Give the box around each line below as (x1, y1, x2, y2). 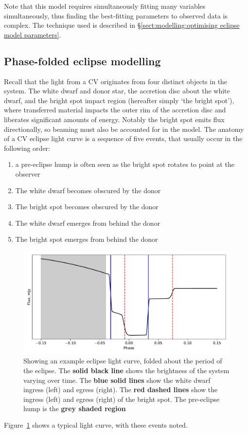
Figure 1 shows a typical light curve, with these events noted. (4, 420, 188, 430)
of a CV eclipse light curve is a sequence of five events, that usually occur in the (4, 133, 243, 144)
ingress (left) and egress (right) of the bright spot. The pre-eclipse (23, 394, 220, 404)
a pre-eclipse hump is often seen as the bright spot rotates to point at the (15, 159, 234, 169)
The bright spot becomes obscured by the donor (15, 201, 159, 212)
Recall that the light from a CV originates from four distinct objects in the (4, 76, 228, 86)
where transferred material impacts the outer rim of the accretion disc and (4, 105, 226, 115)
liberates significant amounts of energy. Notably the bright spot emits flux (4, 114, 225, 124)
